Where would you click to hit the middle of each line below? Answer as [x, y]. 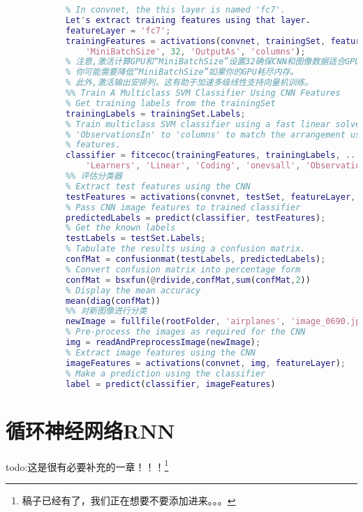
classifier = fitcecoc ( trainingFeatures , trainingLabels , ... [213, 155]
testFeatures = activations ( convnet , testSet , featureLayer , [210, 197]
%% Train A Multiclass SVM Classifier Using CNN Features [203, 93]
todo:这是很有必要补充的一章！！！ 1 [87, 465]
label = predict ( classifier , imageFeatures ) [170, 384]
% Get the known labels [120, 228]
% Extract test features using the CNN [158, 186]
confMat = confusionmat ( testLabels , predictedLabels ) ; [195, 259]
